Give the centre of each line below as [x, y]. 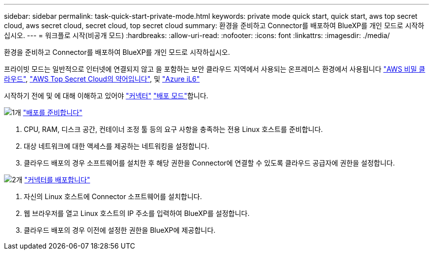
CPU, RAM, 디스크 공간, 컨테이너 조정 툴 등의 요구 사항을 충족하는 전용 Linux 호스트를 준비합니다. [173, 129]
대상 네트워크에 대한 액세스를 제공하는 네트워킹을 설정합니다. [117, 146]
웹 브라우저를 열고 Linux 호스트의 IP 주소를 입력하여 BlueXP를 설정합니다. [137, 213]
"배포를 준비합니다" [53, 112]
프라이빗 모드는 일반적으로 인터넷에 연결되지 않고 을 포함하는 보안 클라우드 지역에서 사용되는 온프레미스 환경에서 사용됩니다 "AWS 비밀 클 [215, 69]
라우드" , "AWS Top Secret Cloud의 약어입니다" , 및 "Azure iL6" [102, 79]
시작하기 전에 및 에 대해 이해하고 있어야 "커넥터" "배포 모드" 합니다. [106, 96]
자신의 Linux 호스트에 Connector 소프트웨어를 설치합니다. [113, 196]
